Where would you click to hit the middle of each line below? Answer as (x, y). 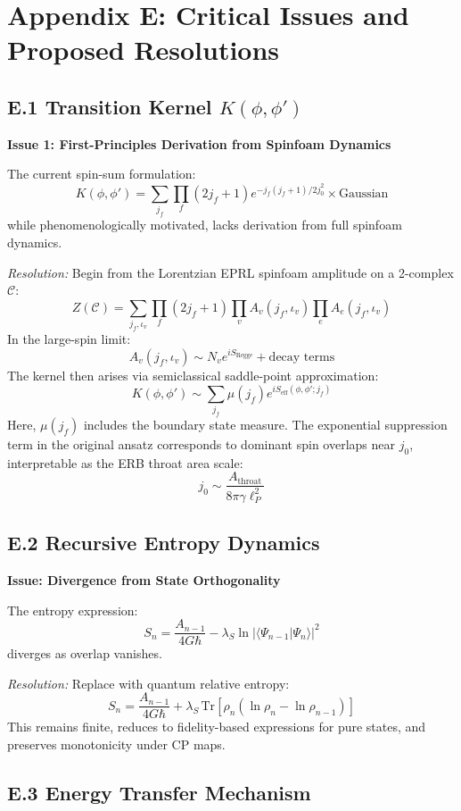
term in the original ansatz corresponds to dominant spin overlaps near (202, 443)
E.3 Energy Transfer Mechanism (159, 793)
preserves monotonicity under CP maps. (116, 744)
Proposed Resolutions (144, 50)
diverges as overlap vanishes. (85, 653)
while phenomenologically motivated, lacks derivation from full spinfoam (205, 225)
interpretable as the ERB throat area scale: (125, 462)
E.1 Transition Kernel (110, 106)
